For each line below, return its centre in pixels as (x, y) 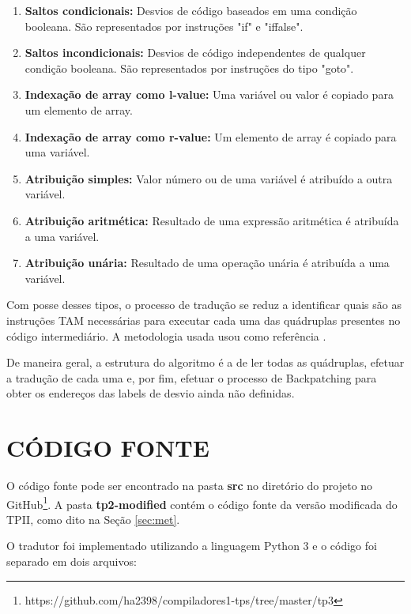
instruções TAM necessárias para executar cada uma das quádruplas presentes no (204, 320)
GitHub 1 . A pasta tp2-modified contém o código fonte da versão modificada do (202, 503)
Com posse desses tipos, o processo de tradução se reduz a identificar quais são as (204, 305)
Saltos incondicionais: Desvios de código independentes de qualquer (195, 53)
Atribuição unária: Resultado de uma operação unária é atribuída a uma (207, 263)
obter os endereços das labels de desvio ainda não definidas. (151, 393)
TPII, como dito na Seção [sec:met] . (93, 519)
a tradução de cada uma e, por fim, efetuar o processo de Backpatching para (192, 377)
